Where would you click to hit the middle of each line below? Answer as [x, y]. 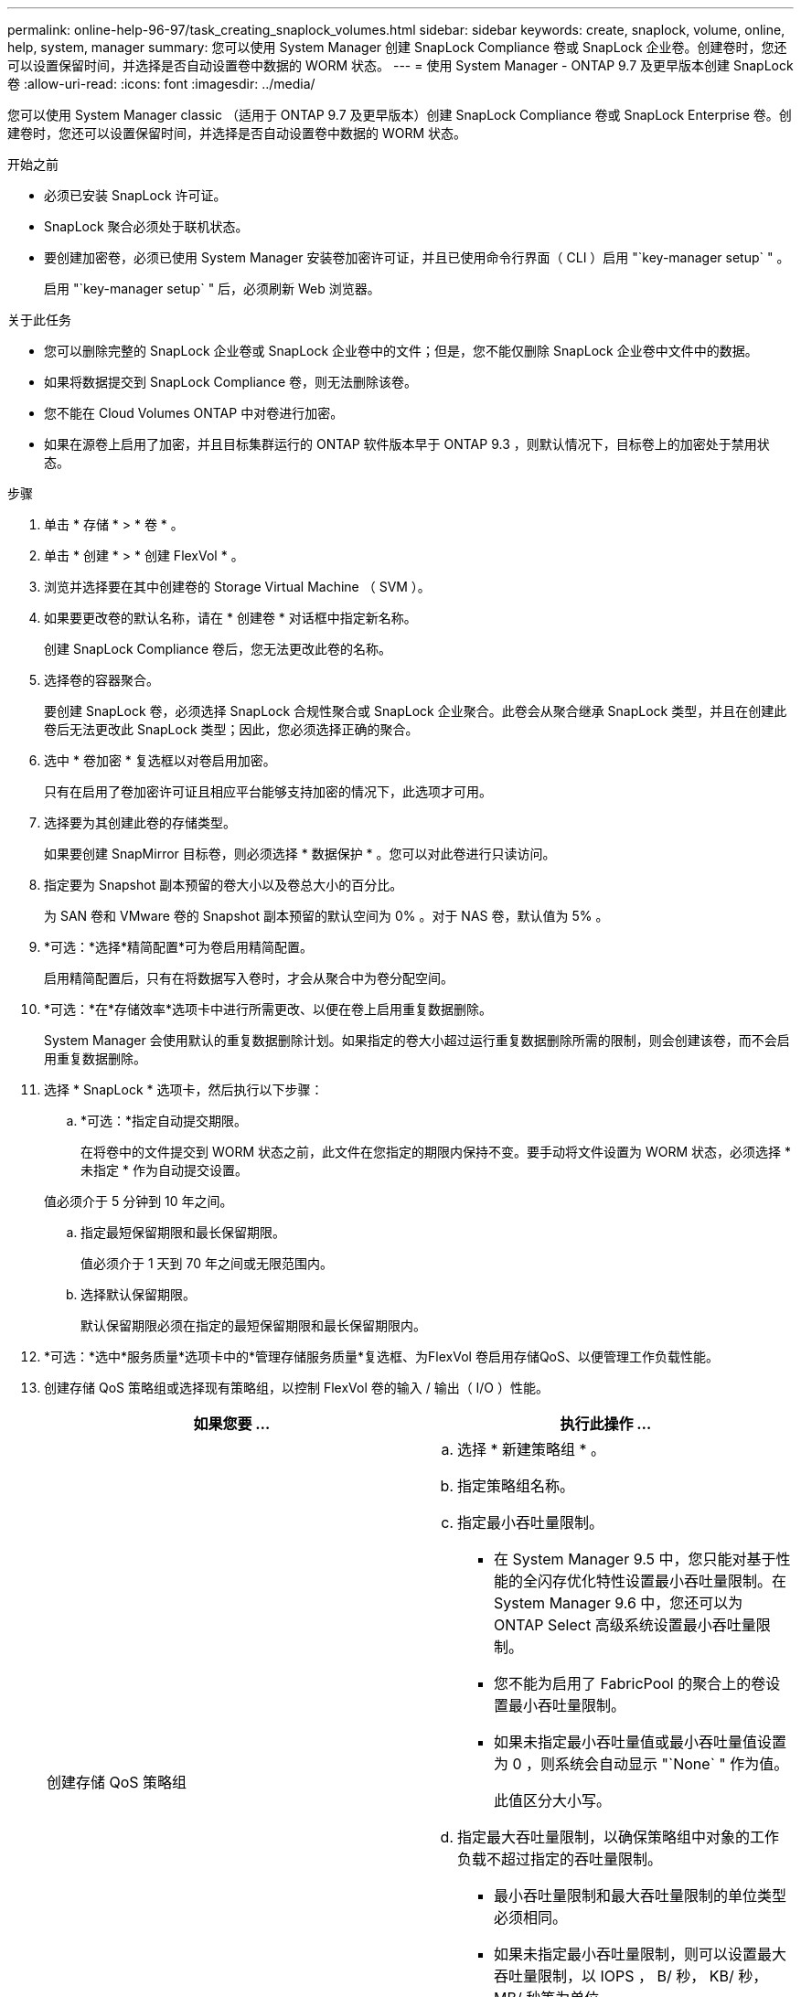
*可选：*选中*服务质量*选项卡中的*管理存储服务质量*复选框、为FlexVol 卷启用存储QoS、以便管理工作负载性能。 [381, 1356]
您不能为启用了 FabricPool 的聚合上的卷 [630, 1683]
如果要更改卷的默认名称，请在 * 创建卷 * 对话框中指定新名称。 [230, 618]
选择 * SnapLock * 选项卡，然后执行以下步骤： [184, 1089]
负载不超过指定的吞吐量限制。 [560, 1859]
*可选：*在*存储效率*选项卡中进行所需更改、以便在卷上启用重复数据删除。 [268, 1009]
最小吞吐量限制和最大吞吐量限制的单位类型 [641, 1896]
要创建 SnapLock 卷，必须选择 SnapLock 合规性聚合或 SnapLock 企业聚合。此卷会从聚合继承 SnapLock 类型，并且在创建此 [416, 711]
